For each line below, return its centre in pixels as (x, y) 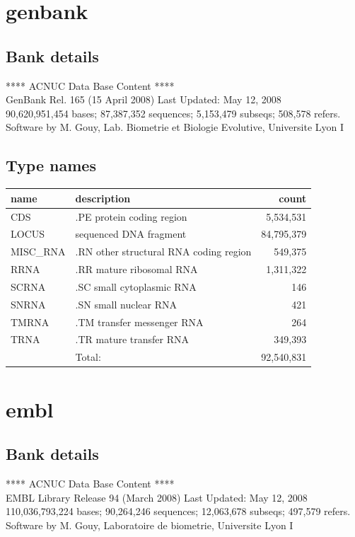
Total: (88, 357)
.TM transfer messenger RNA (139, 322)
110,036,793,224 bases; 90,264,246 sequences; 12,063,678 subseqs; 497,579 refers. (178, 511)
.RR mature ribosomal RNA (136, 269)
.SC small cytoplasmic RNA (136, 286)
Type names (51, 165)
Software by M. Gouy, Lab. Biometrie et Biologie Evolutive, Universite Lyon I (175, 127)
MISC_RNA (38, 252)
